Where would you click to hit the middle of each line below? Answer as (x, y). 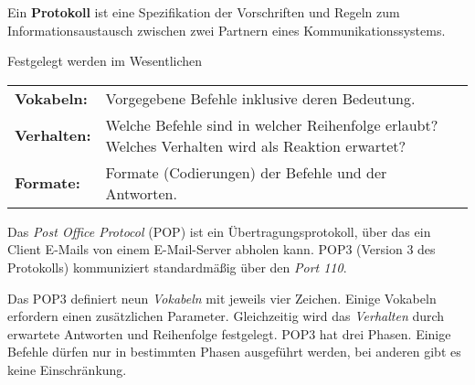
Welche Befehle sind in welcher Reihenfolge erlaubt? (272, 124)
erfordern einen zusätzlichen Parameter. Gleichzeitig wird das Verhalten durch (226, 316)
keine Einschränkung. (67, 369)
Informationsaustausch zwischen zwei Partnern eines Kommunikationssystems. (227, 30)
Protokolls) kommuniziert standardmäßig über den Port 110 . (177, 267)
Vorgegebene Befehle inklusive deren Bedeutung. (260, 98)
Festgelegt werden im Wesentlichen (105, 61)
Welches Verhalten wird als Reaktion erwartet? (256, 145)
